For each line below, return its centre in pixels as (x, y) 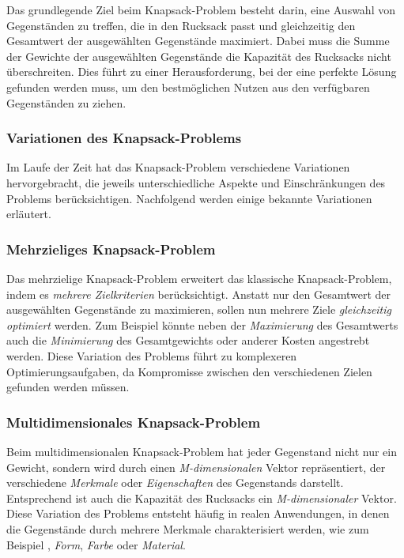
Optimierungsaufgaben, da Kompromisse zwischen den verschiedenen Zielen (189, 371)
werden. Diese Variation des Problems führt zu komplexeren (152, 355)
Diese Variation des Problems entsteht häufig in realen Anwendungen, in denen (198, 513)
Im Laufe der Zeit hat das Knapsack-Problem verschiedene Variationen (178, 167)
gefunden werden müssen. (68, 387)
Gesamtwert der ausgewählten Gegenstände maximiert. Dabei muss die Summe (198, 41)
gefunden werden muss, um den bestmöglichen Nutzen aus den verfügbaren (188, 87)
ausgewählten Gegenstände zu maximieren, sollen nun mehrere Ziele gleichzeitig (199, 309)
